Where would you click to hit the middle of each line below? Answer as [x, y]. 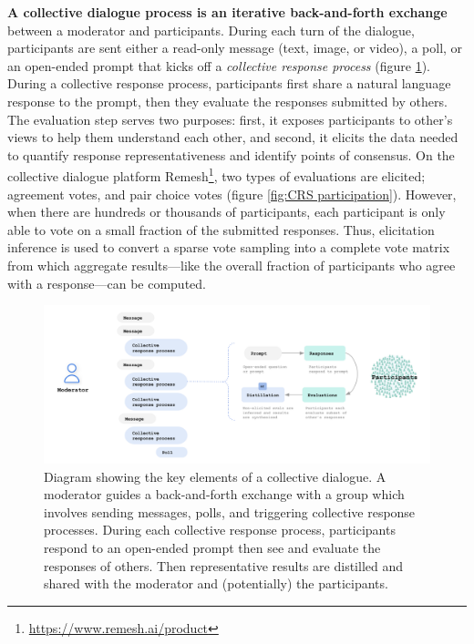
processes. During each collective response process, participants [220, 530]
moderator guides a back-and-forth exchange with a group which [224, 494]
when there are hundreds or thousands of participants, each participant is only [227, 212]
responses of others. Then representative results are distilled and [224, 565]
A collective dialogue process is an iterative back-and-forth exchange [227, 12]
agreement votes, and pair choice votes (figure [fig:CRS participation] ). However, [232, 194]
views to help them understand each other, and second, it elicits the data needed [233, 137]
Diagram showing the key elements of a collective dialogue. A [215, 476]
